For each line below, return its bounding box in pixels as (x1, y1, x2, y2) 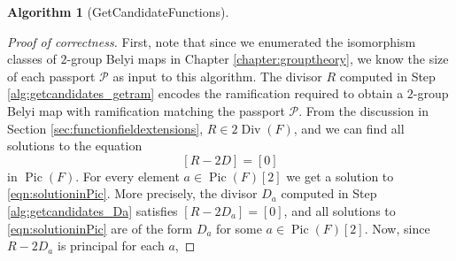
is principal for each (57, 236, 165, 255)
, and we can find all (293, 119, 405, 137)
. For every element (75, 166, 180, 185)
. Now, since (364, 219, 430, 237)
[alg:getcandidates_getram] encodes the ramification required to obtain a (7, 84, 404, 103)
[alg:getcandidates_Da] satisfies (7, 201, 178, 219)
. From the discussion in (298, 101, 429, 119)
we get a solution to (286, 166, 394, 185)
